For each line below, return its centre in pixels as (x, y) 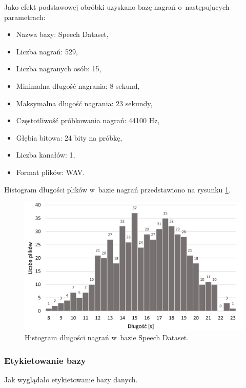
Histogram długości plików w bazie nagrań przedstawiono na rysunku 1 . (117, 189)
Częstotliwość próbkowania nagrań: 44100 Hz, (88, 120)
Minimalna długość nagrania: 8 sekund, (78, 85)
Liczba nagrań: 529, (47, 51)
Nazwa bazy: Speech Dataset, (62, 34)
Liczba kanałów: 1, (46, 155)
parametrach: (25, 17)
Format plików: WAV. (50, 172)
